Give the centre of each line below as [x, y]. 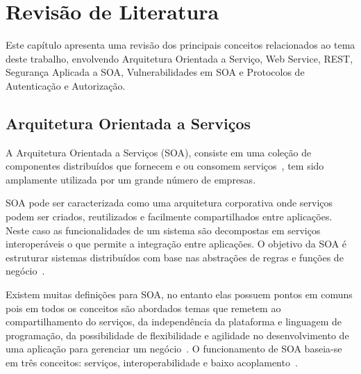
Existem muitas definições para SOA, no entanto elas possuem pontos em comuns [179, 294]
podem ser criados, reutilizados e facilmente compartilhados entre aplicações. [169, 217]
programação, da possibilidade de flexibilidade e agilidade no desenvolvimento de [177, 335]
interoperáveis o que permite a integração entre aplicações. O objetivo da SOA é [176, 244]
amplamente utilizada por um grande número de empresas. [131, 179]
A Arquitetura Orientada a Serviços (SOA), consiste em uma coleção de [159, 152]
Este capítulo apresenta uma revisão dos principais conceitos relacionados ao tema [180, 45]
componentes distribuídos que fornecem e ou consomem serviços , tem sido [165, 166]
